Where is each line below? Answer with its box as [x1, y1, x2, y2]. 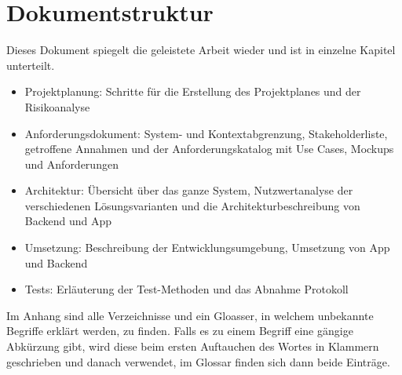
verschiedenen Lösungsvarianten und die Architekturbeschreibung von [24, 197, 360, 213]
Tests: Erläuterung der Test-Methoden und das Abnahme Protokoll [24, 281, 349, 297]
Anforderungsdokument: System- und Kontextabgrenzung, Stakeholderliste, [24, 125, 388, 141]
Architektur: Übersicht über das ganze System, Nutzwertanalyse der [24, 182, 353, 198]
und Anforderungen [24, 155, 119, 172]
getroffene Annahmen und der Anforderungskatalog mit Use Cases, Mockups [24, 140, 394, 157]
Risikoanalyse [24, 98, 90, 115]
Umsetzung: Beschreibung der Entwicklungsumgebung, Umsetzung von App [24, 239, 390, 256]
